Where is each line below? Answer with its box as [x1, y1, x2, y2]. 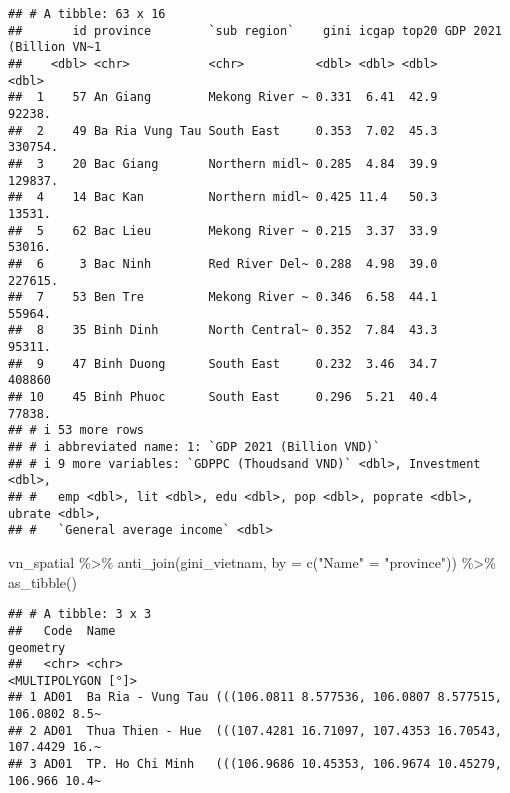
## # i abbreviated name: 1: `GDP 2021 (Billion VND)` [8, 440, 381, 455]
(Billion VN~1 [8, 40, 102, 55]
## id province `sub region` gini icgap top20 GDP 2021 [8, 23, 502, 38]
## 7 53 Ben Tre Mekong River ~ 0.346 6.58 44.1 [8, 290, 438, 305]
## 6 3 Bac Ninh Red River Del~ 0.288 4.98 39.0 [8, 256, 438, 271]
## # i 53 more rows [8, 423, 145, 438]
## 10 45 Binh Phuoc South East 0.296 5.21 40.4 [8, 390, 438, 405]
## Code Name [8, 623, 116, 638]
